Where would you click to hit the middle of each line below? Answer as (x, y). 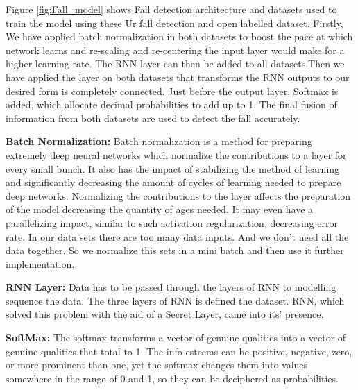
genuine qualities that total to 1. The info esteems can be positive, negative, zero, (179, 351)
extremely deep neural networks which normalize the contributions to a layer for (176, 154)
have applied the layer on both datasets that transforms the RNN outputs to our (178, 77)
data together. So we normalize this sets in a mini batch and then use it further (175, 250)
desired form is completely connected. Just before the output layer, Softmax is (172, 91)
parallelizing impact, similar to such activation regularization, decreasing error (172, 222)
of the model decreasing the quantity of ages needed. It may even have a (160, 209)
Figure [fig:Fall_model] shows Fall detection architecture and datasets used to (171, 9)
